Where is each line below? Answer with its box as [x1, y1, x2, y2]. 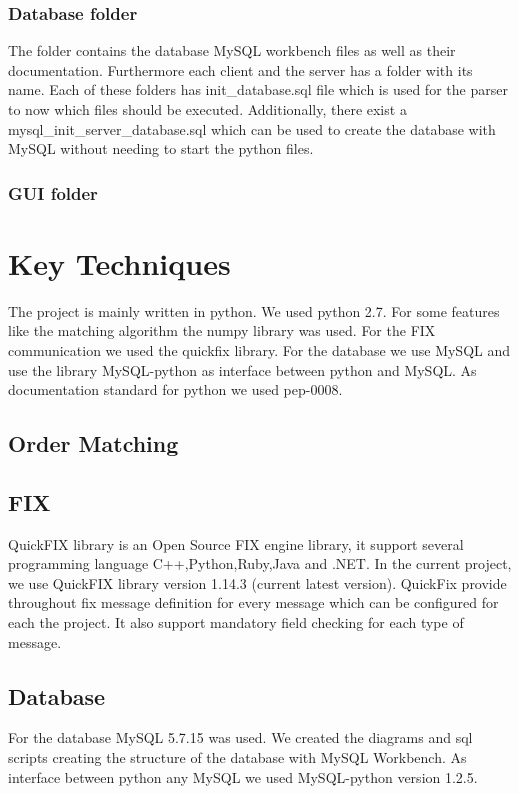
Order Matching [8, 428, 179, 459]
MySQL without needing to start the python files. [8, 138, 314, 159]
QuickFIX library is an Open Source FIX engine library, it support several [8, 533, 464, 554]
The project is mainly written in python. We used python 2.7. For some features [8, 300, 500, 321]
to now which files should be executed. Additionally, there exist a [8, 99, 407, 119]
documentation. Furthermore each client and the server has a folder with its [8, 59, 473, 80]
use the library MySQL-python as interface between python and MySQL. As [8, 359, 477, 380]
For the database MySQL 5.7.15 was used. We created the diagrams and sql [8, 727, 473, 748]
